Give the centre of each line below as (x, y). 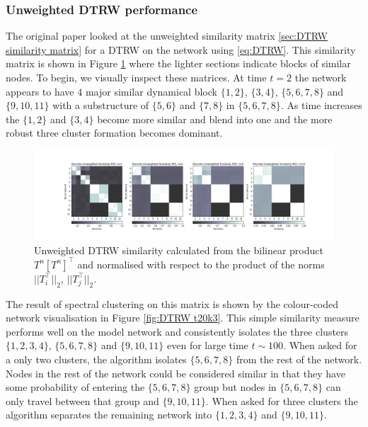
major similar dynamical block (151, 91)
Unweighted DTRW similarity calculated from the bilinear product (179, 250)
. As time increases (321, 105)
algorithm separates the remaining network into (109, 415)
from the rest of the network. (299, 359)
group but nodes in (235, 387)
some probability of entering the (75, 387)
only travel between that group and (82, 400)
